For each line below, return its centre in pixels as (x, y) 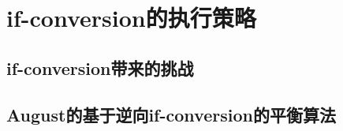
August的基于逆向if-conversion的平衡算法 (171, 114)
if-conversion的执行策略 (131, 18)
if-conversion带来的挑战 (100, 67)
